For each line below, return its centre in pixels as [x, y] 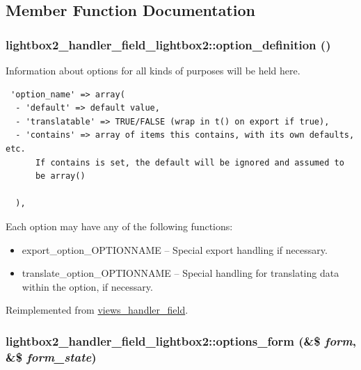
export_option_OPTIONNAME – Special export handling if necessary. [175, 249]
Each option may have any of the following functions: [119, 226]
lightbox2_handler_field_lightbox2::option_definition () [168, 44]
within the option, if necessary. [87, 286]
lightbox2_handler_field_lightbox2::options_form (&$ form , [181, 340]
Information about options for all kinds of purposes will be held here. [153, 70]
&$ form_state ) [51, 356]
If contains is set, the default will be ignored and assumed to [190, 162]
